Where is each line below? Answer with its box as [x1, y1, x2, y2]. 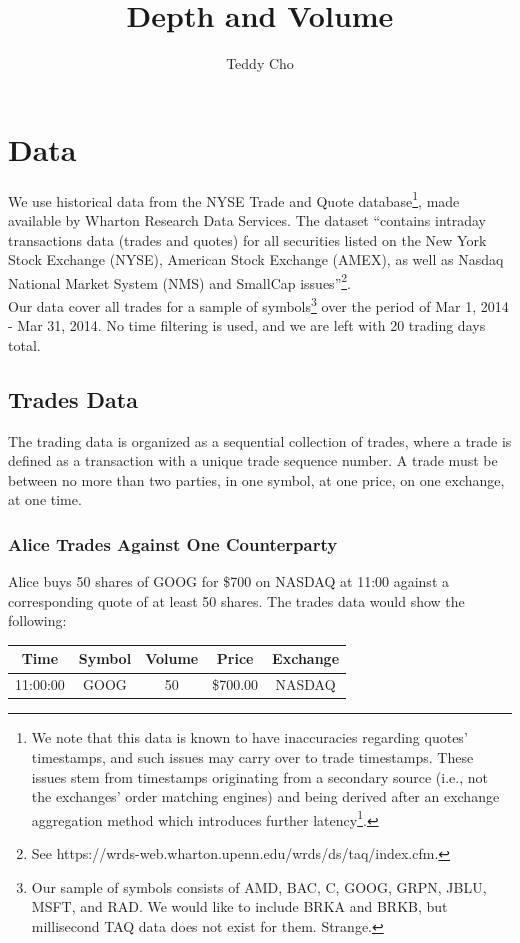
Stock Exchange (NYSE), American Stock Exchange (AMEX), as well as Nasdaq [8, 249, 504, 270]
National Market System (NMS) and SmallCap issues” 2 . [8, 269, 351, 293]
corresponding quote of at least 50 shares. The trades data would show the [8, 590, 465, 611]
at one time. [8, 489, 82, 510]
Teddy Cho [226, 53, 294, 74]
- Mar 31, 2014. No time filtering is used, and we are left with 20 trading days [8, 315, 486, 336]
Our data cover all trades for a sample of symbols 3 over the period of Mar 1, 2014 [8, 292, 509, 316]
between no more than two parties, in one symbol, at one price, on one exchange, [8, 469, 505, 490]
